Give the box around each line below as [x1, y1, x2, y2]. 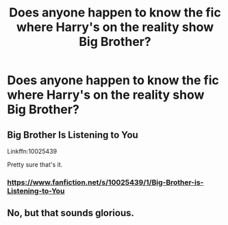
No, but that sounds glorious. [7, 207, 135, 219]
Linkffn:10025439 [7, 147, 57, 155]
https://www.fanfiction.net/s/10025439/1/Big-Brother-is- [7, 177, 204, 187]
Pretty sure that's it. [7, 161, 63, 169]
